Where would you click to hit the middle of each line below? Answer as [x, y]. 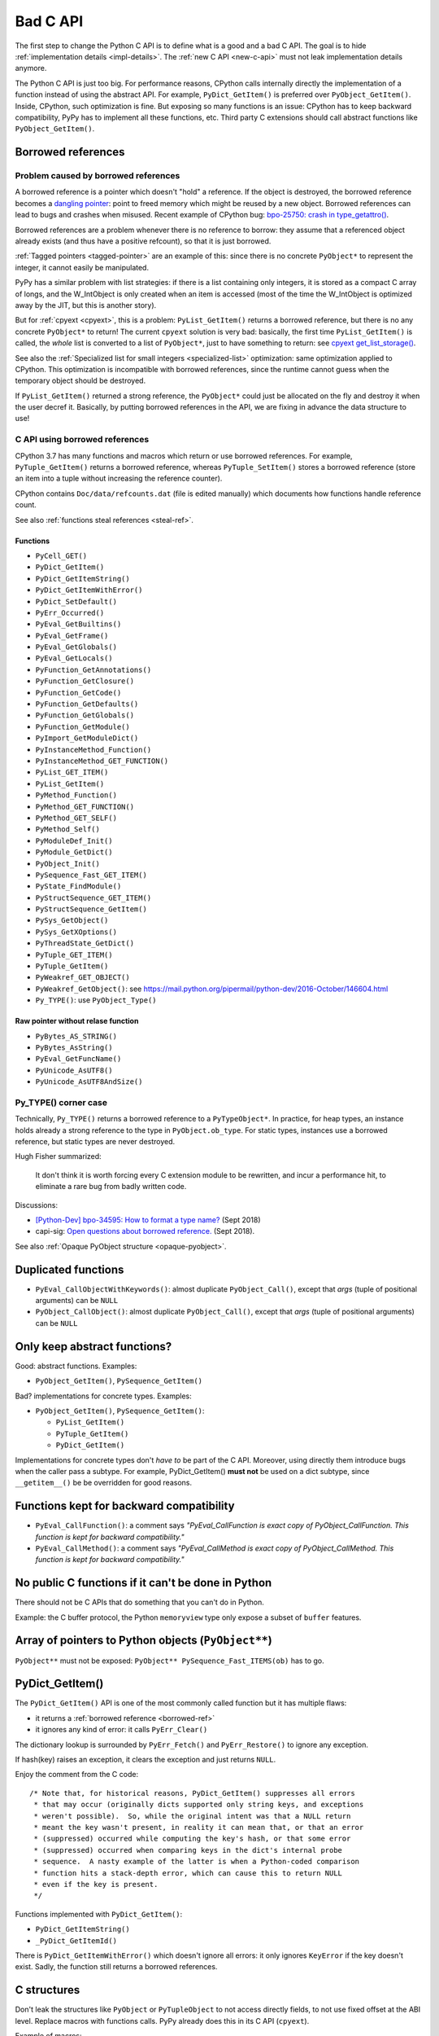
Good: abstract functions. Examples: [76, 1366]
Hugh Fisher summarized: [58, 1156]
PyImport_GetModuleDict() [87, 738]
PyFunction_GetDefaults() [87, 704]
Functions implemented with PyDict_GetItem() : [99, 1914]
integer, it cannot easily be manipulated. [82, 267]
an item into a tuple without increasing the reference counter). [119, 478]
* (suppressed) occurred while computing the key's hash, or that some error [192, 1839]
